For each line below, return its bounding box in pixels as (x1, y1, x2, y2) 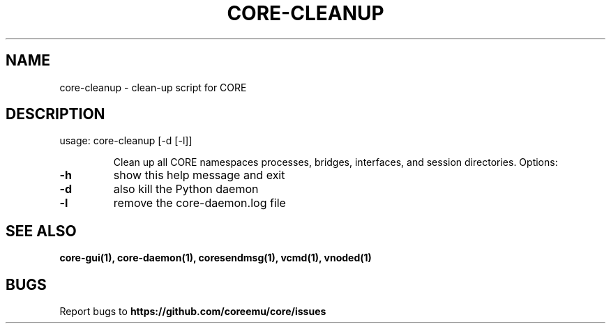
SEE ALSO (6, 222, 77, 240)
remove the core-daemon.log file (113, 196, 286, 211)
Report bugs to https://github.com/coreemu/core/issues (59, 305, 326, 318)
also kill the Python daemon (113, 182, 259, 197)
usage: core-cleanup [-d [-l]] (59, 135, 193, 147)
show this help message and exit (113, 168, 285, 183)
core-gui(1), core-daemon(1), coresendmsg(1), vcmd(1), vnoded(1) (59, 252, 372, 264)
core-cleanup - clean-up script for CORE (59, 81, 247, 93)
